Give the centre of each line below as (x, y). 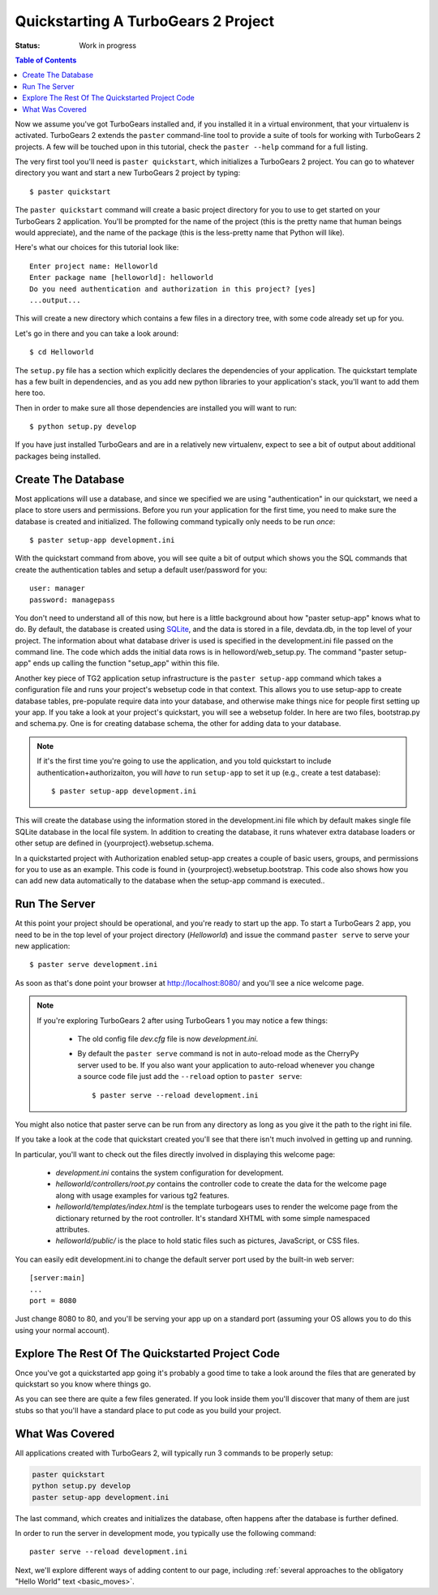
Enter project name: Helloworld (94, 266)
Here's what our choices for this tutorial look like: (97, 247)
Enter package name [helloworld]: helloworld (122, 277)
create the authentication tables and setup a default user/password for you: (141, 570)
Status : (28, 45)
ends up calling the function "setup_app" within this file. (126, 663)
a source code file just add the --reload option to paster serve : (190, 1077)
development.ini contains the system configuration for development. (170, 1173)
